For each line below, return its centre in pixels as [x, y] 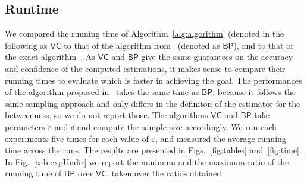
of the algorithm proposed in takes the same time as [102, 92]
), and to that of [263, 45]
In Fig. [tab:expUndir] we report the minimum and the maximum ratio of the [147, 161]
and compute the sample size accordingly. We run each [177, 126]
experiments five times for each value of [77, 138]
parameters [25, 126]
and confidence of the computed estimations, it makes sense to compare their [145, 68]
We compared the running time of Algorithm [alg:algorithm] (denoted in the [145, 34]
